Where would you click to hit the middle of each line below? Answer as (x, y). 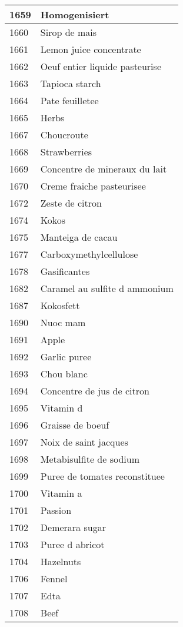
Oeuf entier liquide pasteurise (101, 66)
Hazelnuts (61, 561)
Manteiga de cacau (79, 237)
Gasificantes (65, 271)
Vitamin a (61, 493)
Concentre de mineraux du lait (104, 169)
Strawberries (66, 152)
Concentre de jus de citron (95, 391)
